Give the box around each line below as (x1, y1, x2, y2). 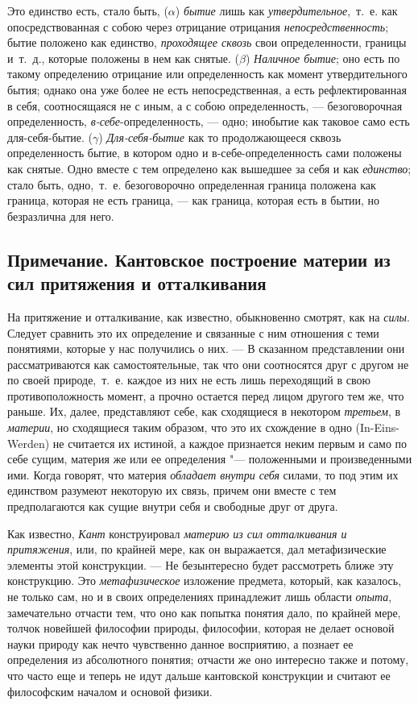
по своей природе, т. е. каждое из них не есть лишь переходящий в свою (7, 371, 370, 388)
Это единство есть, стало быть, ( (7, 2, 168, 19)
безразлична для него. (7, 207, 114, 224)
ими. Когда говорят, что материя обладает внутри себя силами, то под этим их (7, 466, 399, 483)
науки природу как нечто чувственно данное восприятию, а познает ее (7, 635, 354, 652)
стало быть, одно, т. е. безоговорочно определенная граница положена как (7, 176, 376, 193)
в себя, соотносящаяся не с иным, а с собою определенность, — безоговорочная (7, 97, 403, 114)
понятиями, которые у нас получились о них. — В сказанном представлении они (7, 340, 405, 357)
